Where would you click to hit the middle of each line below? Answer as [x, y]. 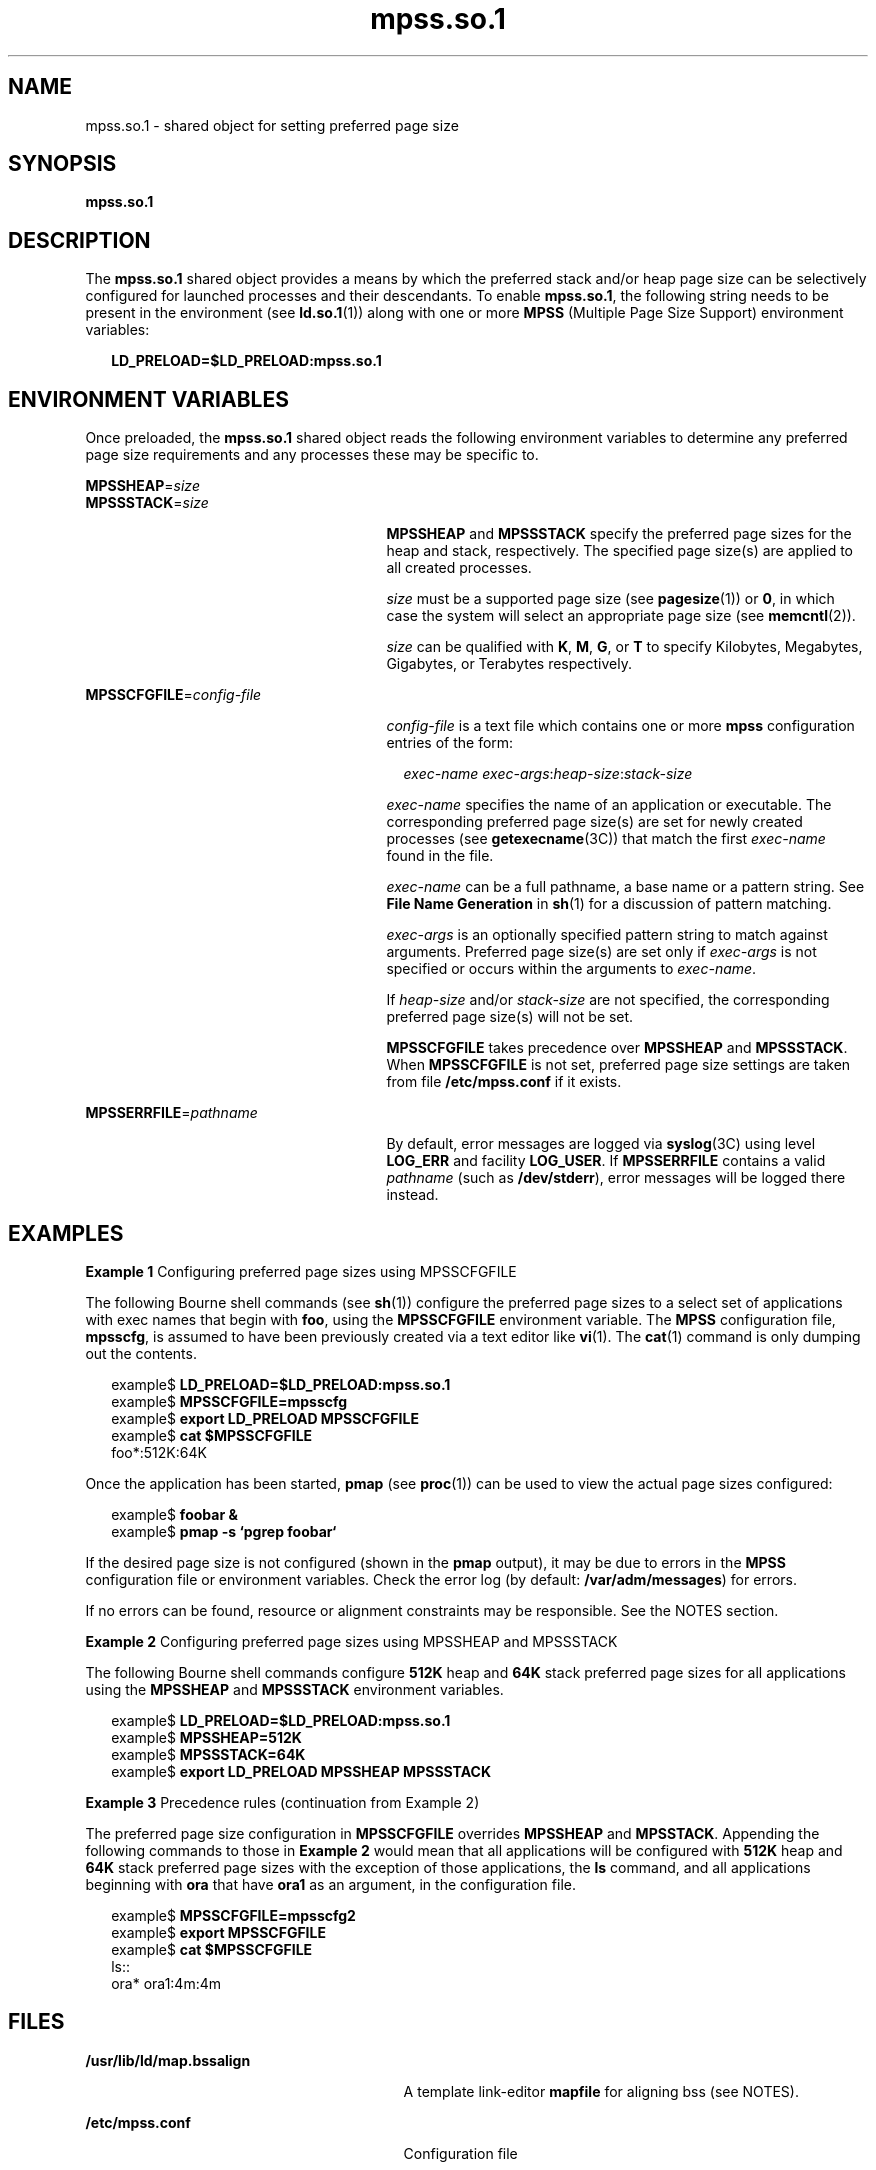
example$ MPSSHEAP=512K [206, 1737]
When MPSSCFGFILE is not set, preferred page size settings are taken [618, 1065]
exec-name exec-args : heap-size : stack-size [548, 774]
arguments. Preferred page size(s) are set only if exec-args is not [601, 952]
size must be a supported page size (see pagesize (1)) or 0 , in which [610, 599]
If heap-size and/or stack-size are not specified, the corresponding [608, 1000]
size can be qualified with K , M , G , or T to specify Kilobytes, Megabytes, [624, 647]
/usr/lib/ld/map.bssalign [168, 2060]
